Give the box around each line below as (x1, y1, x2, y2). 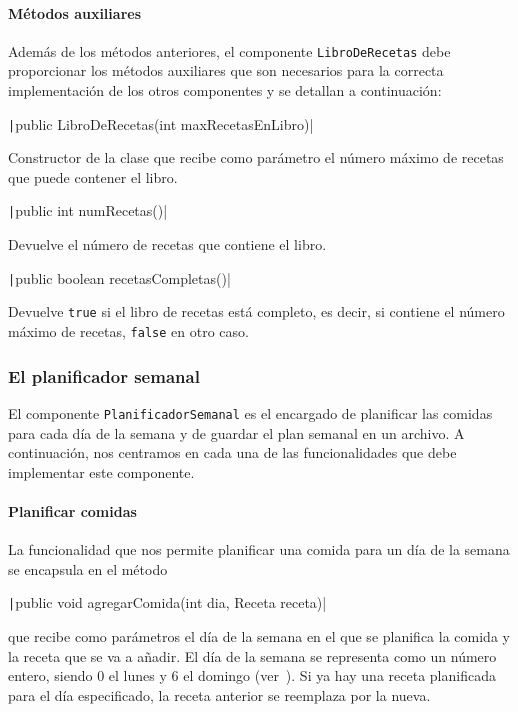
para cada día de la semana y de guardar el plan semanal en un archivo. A (8, 422, 465, 443)
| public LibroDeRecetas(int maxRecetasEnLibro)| (8, 113, 314, 134)
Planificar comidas (8, 500, 137, 521)
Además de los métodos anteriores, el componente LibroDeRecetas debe (8, 40, 451, 61)
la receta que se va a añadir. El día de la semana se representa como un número (8, 645, 497, 666)
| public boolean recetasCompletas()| (8, 267, 231, 288)
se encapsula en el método (8, 558, 168, 579)
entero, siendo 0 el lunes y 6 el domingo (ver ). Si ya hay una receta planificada (8, 665, 496, 686)
